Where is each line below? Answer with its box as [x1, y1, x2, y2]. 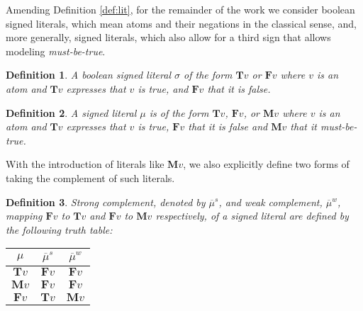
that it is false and [188, 119, 268, 134]
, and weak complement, [218, 194, 323, 209]
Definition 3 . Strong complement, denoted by [6, 194, 206, 209]
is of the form [149, 105, 209, 120]
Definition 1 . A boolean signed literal [6, 67, 171, 82]
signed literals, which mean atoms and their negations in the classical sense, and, [6, 16, 357, 30]
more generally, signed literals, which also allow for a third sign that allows [6, 30, 331, 45]
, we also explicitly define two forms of [183, 157, 350, 171]
